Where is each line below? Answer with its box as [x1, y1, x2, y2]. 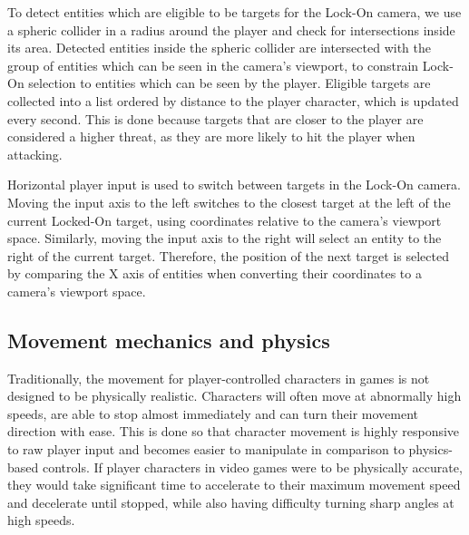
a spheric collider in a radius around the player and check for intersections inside [7, 20, 455, 39]
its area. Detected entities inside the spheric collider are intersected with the [7, 38, 431, 57]
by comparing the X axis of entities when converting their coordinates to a [7, 264, 422, 283]
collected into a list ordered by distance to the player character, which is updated [7, 91, 459, 110]
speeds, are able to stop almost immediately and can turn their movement [7, 404, 419, 423]
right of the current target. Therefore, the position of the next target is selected [7, 246, 449, 265]
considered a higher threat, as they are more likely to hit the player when [7, 127, 415, 146]
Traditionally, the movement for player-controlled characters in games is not [7, 368, 430, 387]
